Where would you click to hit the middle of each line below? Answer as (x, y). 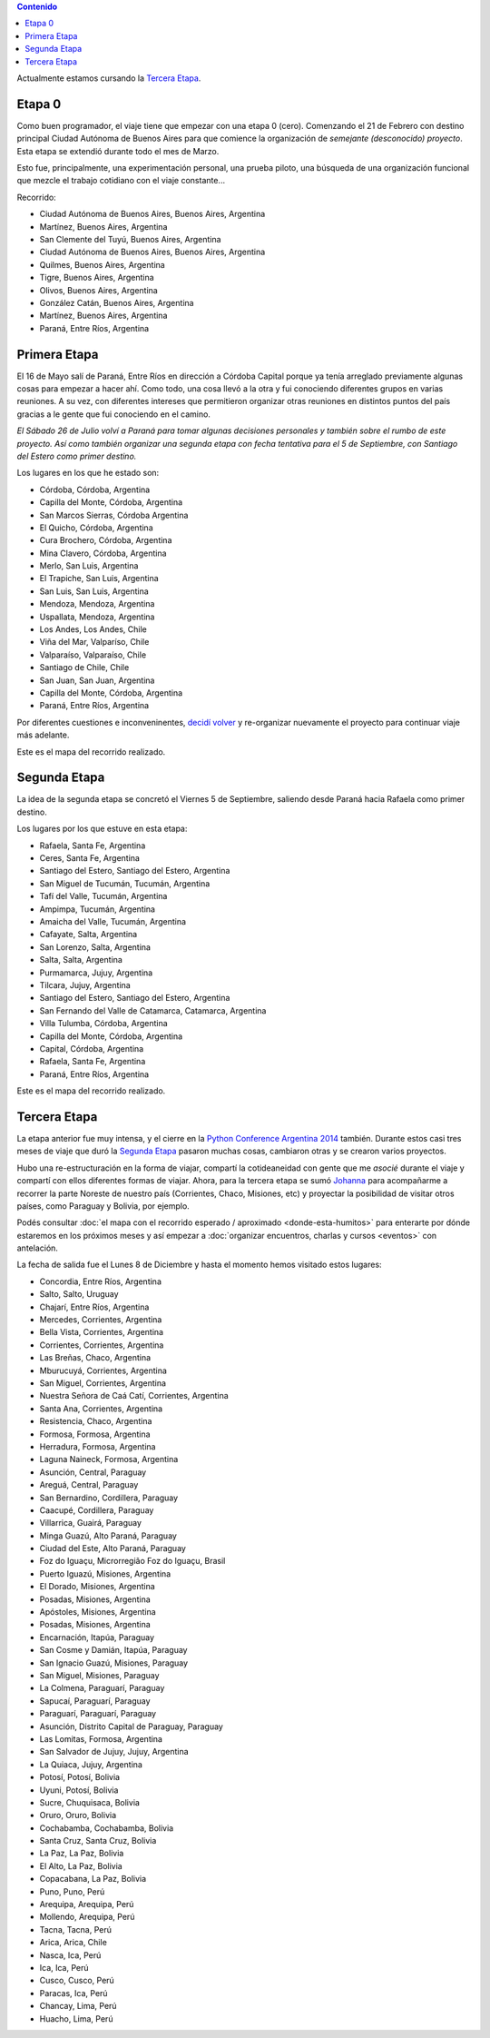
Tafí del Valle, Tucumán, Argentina (103, 896)
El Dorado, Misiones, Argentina (98, 1587)
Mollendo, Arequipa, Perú (87, 1917)
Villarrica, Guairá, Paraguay (91, 1523)
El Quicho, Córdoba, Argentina (96, 528)
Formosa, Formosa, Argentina (95, 1434)
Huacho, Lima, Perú (76, 2018)
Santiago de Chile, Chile (84, 668)
